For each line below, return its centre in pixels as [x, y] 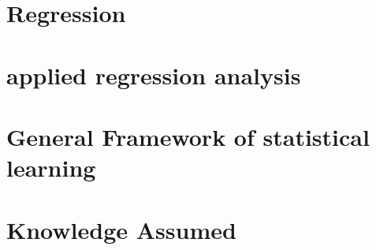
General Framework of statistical [188, 136]
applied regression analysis [154, 75]
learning [51, 168]
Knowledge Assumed [121, 229]
